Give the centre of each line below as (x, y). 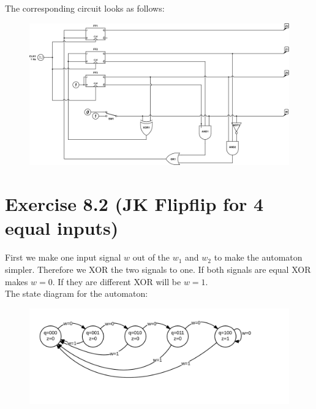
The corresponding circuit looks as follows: (85, 8)
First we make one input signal (63, 257)
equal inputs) (62, 228)
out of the (151, 257)
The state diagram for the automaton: (77, 293)
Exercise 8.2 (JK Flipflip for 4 (134, 204)
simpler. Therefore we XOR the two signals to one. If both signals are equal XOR (158, 269)
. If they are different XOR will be (117, 281)
